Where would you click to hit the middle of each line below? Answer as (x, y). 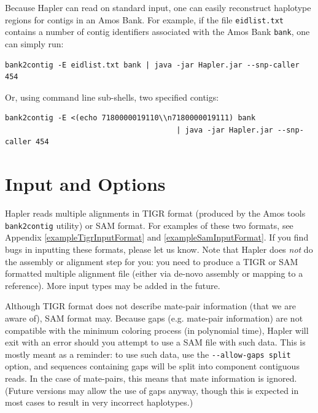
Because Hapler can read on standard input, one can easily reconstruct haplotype (158, 7)
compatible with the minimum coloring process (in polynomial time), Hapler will (157, 330)
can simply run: (34, 43)
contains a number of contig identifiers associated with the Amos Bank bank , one (157, 32)
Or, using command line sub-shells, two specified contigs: (112, 97)
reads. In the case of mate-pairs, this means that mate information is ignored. (151, 378)
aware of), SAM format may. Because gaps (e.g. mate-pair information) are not (154, 318)
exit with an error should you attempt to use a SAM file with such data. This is (155, 342)
